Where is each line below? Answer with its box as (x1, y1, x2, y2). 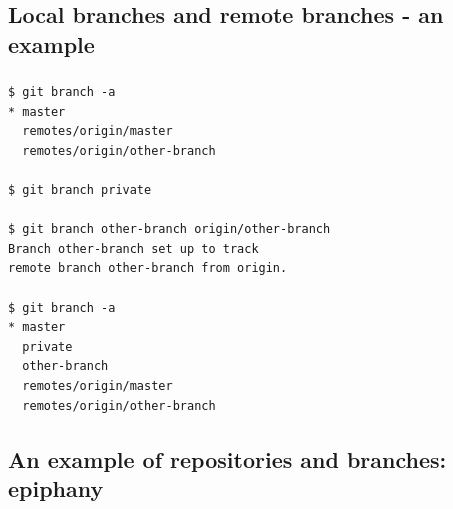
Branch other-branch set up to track (8, 241, 259, 256)
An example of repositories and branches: (8, 443, 447, 474)
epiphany (8, 472, 104, 503)
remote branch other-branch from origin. (8, 261, 288, 276)
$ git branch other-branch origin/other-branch (8, 222, 331, 237)
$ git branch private (8, 183, 152, 198)
